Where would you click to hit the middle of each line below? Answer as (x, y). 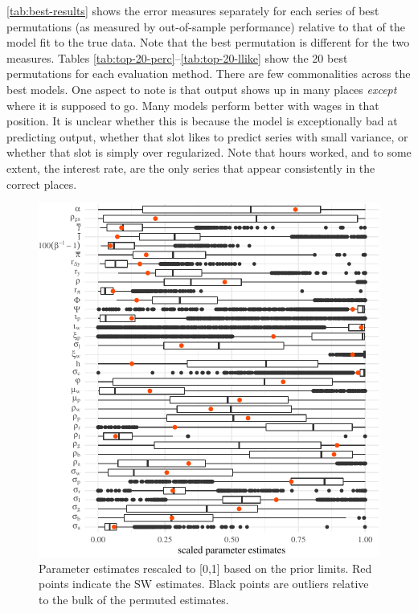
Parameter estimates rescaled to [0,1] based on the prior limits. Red (205, 568)
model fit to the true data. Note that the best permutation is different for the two (208, 42)
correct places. (42, 184)
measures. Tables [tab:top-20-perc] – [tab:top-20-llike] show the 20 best (177, 57)
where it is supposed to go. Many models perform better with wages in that (193, 105)
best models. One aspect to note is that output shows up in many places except (202, 89)
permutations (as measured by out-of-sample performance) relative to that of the (206, 26)
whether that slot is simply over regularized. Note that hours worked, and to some (209, 152)
